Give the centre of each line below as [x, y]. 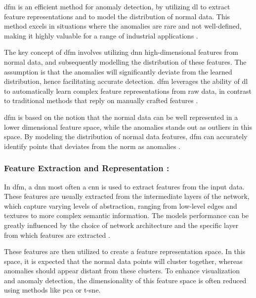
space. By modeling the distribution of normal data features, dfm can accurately [126, 136]
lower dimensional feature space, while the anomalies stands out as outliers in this [128, 127]
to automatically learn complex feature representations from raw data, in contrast [128, 91]
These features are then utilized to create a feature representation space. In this [125, 251]
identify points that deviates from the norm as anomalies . [92, 146]
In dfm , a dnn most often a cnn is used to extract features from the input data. [124, 186]
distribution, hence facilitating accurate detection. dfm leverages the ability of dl [126, 81]
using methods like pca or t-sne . [52, 290]
